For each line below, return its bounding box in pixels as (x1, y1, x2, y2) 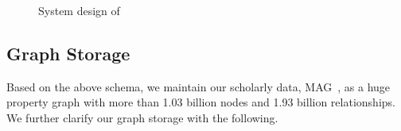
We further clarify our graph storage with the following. (6, 109, 278, 125)
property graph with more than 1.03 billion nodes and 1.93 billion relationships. (6, 94, 395, 110)
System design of (38, 2, 120, 18)
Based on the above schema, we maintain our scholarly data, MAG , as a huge (6, 78, 391, 94)
